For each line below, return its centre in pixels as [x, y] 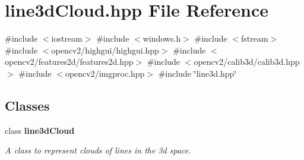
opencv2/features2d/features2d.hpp [69, 62]
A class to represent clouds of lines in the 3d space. [98, 150]
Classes [27, 105]
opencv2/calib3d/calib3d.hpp [247, 62]
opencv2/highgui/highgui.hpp [105, 50]
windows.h [162, 38]
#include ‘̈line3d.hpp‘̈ [197, 73]
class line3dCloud [40, 130]
